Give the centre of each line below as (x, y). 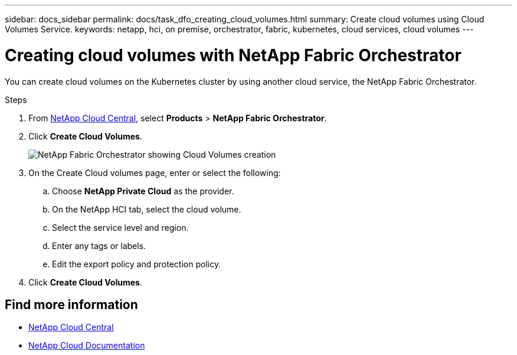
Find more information (71, 304)
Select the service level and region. (120, 227)
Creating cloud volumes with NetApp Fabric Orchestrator (233, 55)
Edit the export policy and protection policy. (137, 264)
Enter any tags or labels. (99, 245)
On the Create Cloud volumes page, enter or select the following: (155, 172)
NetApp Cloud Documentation (87, 346)
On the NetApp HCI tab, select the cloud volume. (147, 209)
